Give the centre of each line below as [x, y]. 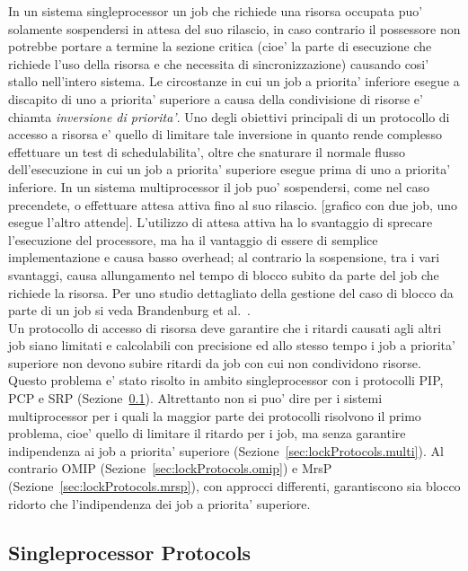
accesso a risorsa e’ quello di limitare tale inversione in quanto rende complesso [225, 134]
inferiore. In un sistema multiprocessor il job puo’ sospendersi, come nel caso [219, 186]
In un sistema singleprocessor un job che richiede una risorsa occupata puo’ [216, 11]
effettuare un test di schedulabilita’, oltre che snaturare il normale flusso [207, 151]
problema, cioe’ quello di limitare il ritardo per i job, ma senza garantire [207, 433]
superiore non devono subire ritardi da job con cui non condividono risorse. [215, 362]
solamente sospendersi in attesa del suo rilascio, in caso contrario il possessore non [234, 28]
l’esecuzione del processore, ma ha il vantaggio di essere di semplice [193, 239]
